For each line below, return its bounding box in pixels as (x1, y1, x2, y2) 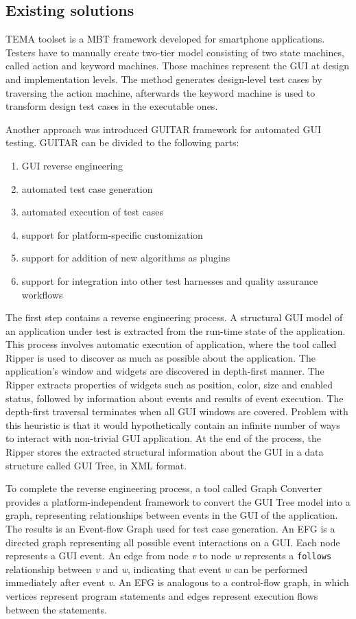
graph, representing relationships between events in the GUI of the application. (5, 508, 338, 522)
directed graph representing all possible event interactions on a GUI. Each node (5, 535, 340, 549)
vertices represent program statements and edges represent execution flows (5, 589, 318, 603)
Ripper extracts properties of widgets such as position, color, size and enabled (5, 377, 333, 392)
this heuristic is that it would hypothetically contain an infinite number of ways (5, 417, 340, 432)
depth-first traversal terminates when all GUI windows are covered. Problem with (5, 404, 348, 419)
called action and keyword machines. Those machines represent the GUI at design (5, 58, 350, 73)
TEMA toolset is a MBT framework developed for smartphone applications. (5, 32, 325, 46)
